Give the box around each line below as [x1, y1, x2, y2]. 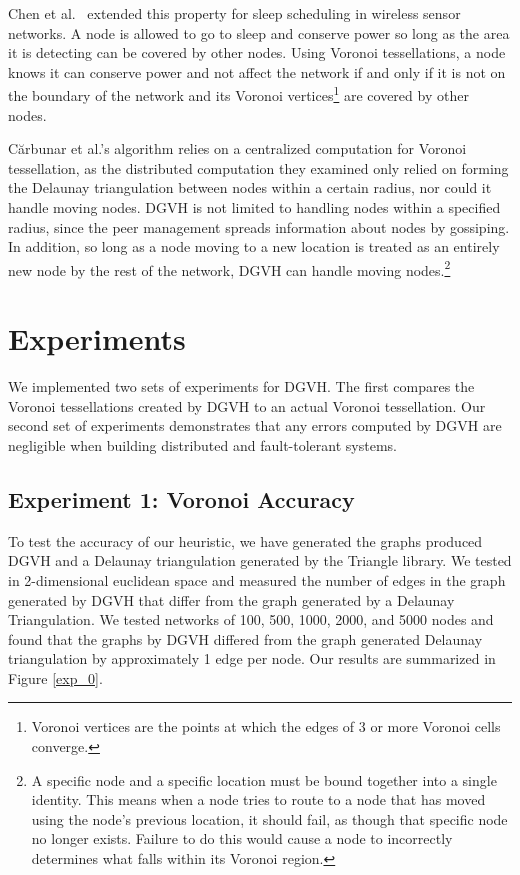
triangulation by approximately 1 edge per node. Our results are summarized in [8, 648, 496, 669]
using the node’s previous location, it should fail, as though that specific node [31, 808, 508, 829]
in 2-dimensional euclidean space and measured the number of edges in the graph [8, 569, 506, 590]
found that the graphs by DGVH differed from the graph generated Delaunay [8, 628, 483, 649]
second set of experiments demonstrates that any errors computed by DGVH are [8, 415, 502, 436]
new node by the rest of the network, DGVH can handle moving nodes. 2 [8, 256, 451, 280]
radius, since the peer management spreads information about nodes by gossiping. [8, 216, 510, 237]
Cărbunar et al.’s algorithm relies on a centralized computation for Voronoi [8, 138, 467, 159]
